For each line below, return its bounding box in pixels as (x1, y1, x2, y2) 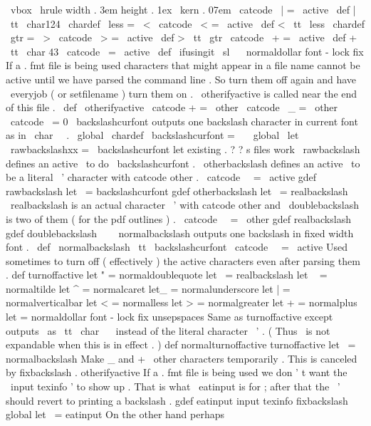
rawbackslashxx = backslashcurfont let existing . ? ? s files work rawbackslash (10, 141, 360, 156)
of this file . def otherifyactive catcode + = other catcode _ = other (6, 100, 338, 115)
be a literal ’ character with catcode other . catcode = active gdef (6, 170, 317, 185)
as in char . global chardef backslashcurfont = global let (6, 128, 299, 142)
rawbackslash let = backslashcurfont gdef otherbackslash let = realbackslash (6, 183, 348, 198)
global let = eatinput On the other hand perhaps (6, 407, 225, 422)
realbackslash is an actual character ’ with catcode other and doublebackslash (10, 197, 359, 212)
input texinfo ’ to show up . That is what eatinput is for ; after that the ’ (10, 379, 340, 394)
